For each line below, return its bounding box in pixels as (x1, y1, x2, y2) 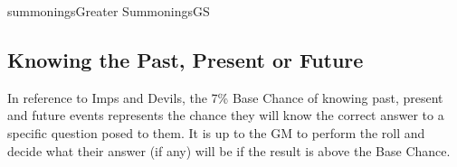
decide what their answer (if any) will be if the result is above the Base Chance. (7, 141, 451, 160)
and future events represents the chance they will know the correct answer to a (7, 106, 444, 125)
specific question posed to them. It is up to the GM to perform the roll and (7, 123, 425, 142)
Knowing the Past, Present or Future (7, 45, 364, 73)
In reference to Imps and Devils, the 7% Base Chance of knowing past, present (7, 88, 443, 107)
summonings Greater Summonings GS (7, 2, 210, 20)
